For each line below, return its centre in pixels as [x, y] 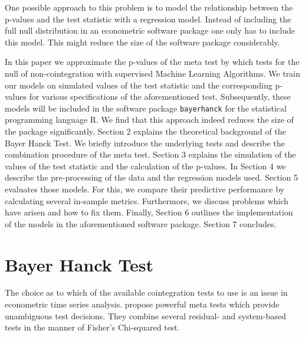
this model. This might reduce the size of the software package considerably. [142, 42]
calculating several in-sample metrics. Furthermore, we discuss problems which [147, 200]
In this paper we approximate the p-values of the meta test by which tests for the [152, 62]
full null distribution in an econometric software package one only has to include [150, 30]
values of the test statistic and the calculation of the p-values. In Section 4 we [145, 166]
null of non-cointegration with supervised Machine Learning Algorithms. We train [152, 73]
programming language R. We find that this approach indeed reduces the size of [149, 120]
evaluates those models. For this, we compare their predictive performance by [145, 189]
